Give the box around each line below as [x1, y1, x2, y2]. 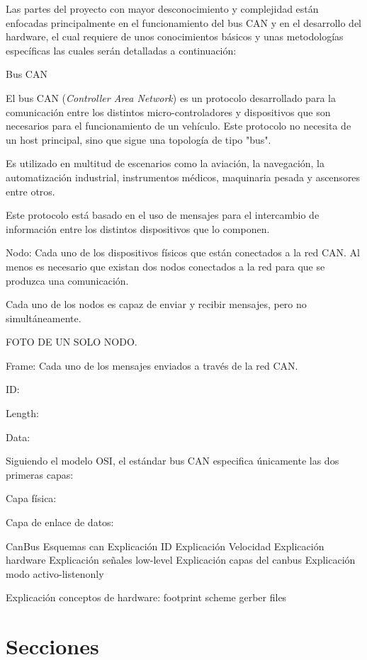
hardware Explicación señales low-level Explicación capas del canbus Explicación [6, 552, 356, 567]
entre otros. [6, 183, 55, 198]
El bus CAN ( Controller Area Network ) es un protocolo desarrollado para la [6, 90, 336, 105]
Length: [6, 406, 39, 421]
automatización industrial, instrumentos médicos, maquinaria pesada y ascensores [6, 169, 361, 184]
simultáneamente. [6, 310, 81, 325]
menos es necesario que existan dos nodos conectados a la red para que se [6, 258, 325, 273]
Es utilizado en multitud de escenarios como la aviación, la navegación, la [6, 156, 325, 171]
